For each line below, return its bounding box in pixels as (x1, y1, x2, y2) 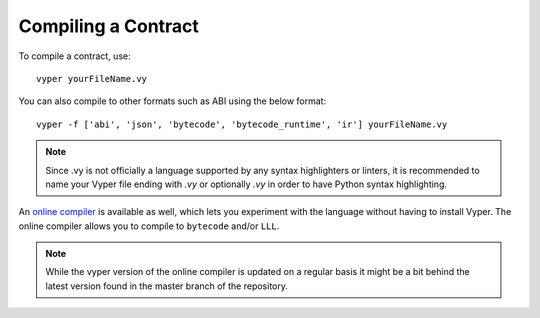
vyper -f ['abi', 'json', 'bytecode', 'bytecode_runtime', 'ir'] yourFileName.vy (36, 118, 448, 130)
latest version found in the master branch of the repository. (45, 280, 289, 292)
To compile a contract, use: (18, 50, 131, 62)
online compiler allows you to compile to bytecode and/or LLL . (18, 220, 280, 232)
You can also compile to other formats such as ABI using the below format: (18, 95, 327, 107)
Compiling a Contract (18, 15, 200, 37)
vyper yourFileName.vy (36, 73, 148, 84)
